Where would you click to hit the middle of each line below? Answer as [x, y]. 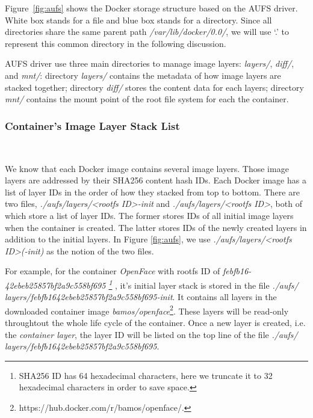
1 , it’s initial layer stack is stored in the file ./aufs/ [203, 284]
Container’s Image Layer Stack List [92, 125]
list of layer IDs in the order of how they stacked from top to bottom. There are [152, 192]
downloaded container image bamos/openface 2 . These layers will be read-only [147, 310]
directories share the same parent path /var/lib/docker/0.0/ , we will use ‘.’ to [147, 32]
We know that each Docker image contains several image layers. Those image [147, 168]
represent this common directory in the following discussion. [116, 43]
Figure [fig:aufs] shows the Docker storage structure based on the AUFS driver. [151, 8]
